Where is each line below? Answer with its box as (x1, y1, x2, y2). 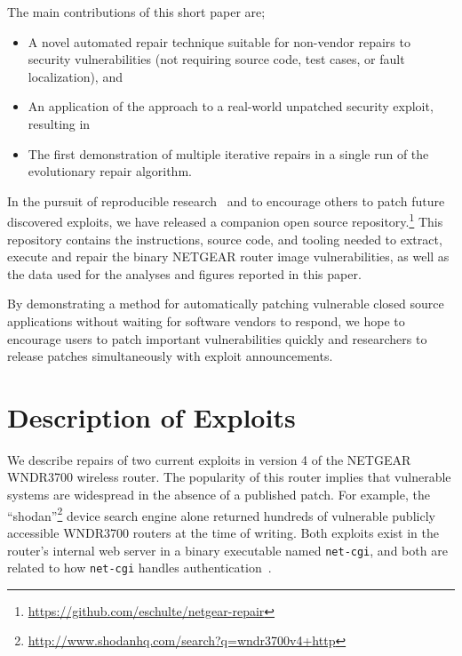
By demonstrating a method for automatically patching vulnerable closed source (7, 294, 444, 313)
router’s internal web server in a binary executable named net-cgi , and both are (7, 540, 448, 559)
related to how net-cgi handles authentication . (7, 558, 272, 577)
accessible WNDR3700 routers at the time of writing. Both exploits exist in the (7, 523, 439, 541)
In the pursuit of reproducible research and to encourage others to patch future (7, 191, 445, 210)
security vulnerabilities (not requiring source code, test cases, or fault (28, 50, 405, 68)
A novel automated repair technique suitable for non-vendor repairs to (28, 32, 410, 51)
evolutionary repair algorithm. (28, 162, 192, 180)
